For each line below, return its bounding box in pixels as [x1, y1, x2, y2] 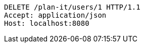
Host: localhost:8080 [4, 19, 89, 27]
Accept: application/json [4, 11, 107, 19]
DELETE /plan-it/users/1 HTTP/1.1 [4, 3, 140, 11]
